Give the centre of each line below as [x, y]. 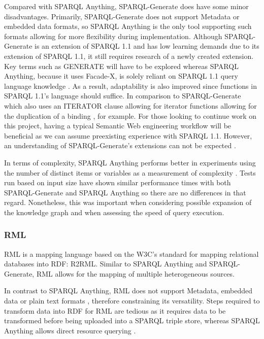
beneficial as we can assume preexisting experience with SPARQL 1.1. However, [128, 135]
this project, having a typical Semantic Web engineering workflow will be [118, 126]
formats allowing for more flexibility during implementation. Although [113, 36]
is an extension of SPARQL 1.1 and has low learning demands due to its [147, 46]
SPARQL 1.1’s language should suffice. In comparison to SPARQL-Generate [123, 96]
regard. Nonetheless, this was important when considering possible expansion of [128, 202]
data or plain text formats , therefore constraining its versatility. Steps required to [132, 301]
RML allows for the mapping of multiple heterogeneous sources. [135, 273]
